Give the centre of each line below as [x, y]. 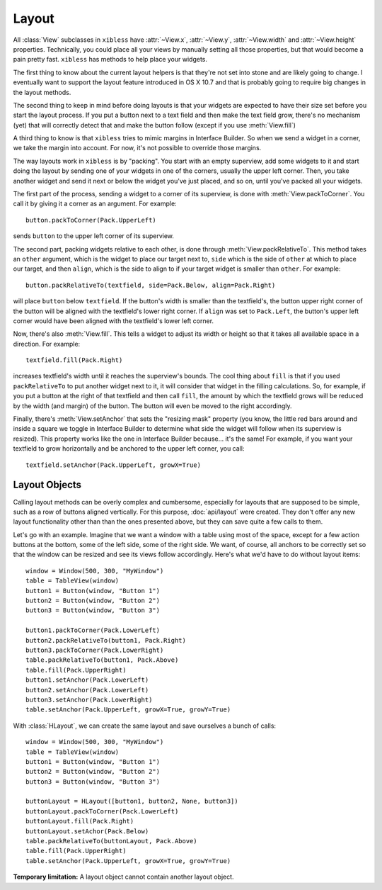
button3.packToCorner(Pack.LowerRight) [95, 650]
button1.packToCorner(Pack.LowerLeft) [93, 630]
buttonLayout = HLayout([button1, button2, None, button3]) [132, 801]
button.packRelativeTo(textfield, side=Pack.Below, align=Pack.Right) [151, 285]
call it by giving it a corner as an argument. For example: [95, 204]
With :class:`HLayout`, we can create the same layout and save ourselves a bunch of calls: [144, 726]
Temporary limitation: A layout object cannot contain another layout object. [123, 877]
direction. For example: [47, 344]
